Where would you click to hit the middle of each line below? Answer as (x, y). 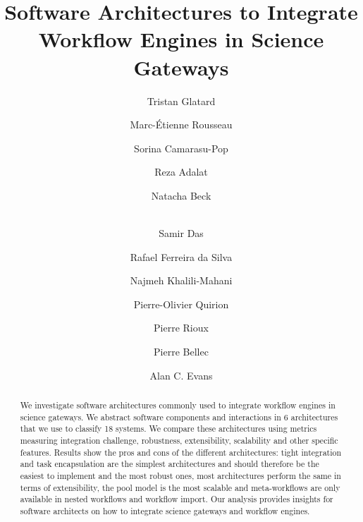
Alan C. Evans (181, 375)
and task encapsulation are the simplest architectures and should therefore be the (170, 464)
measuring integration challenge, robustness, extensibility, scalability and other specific (179, 440)
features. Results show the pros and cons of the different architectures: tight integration (181, 452)
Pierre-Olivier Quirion (181, 304)
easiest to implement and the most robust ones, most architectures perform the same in (180, 475)
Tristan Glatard (181, 101)
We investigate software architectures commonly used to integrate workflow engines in (178, 405)
